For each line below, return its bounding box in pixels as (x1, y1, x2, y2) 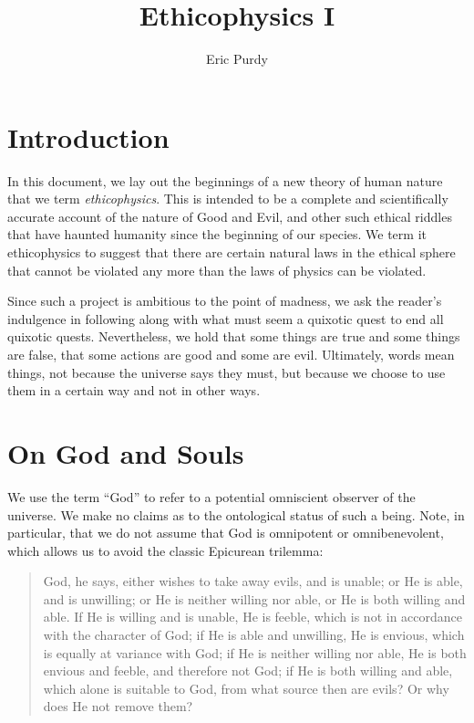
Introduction (7, 118, 170, 155)
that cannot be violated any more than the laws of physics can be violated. (7, 260, 427, 279)
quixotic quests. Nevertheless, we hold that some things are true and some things (7, 327, 460, 346)
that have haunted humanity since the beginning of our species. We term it (7, 225, 427, 244)
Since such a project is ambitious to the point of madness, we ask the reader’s (7, 291, 442, 310)
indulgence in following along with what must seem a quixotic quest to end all (7, 309, 444, 328)
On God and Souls (7, 434, 244, 471)
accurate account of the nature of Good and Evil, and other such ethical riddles (7, 206, 452, 225)
